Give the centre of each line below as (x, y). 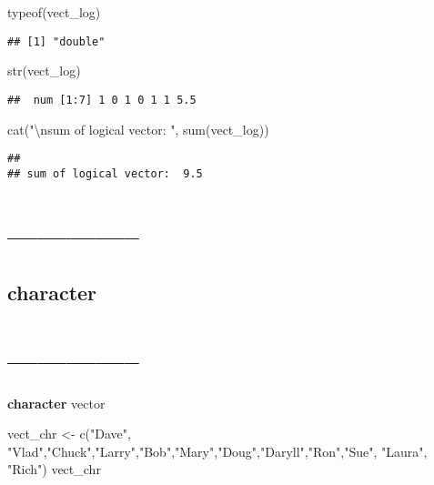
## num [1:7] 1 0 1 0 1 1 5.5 (102, 100)
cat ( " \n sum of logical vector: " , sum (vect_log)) (138, 129)
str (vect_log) (44, 71)
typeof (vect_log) (54, 12)
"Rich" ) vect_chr (54, 469)
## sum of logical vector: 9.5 (105, 173)
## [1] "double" (56, 41)
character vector (56, 403)
